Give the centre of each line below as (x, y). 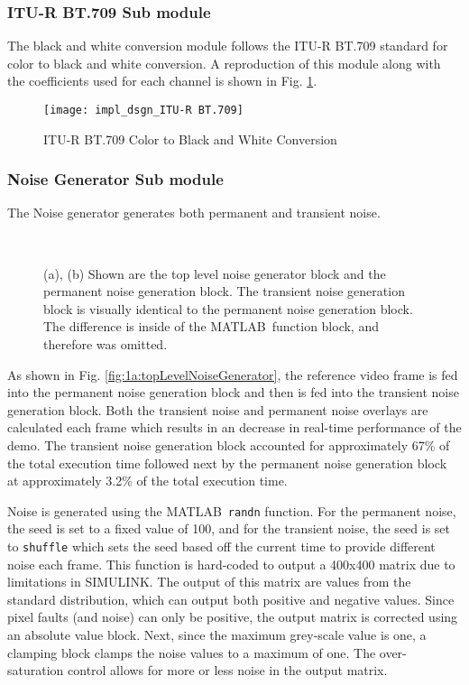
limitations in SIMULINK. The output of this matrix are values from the (209, 582)
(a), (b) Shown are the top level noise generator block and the (215, 273)
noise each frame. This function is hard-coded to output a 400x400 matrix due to (231, 564)
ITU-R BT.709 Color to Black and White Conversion (190, 139)
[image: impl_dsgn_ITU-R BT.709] (143, 110)
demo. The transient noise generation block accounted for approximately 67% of (229, 445)
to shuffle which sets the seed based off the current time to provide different (221, 546)
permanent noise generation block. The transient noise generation (224, 291)
